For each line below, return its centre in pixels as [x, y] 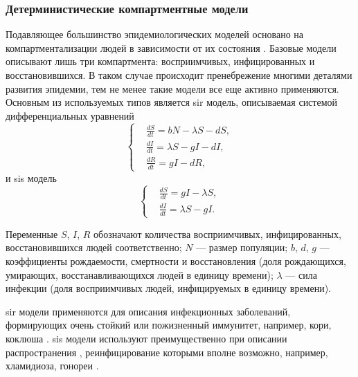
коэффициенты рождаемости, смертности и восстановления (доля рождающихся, [176, 261]
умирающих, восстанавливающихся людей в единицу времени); [140, 274]
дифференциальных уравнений [70, 115]
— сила [301, 274]
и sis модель [31, 177]
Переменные [32, 233]
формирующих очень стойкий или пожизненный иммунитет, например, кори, [169, 325]
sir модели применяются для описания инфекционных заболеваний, [148, 311]
